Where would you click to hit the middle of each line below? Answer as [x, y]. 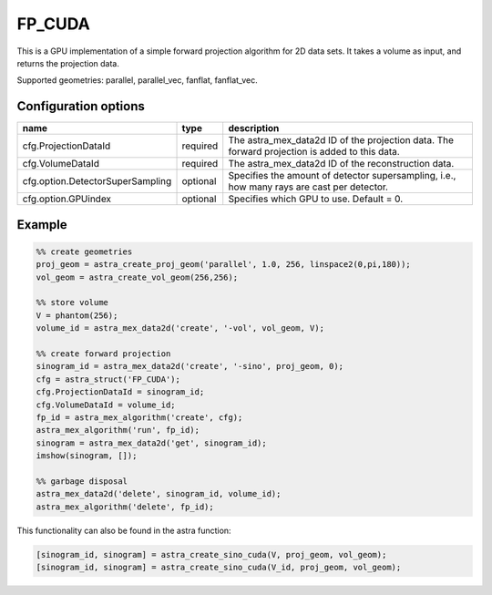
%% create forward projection [103, 354]
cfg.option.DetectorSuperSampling [97, 181]
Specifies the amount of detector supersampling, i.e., [342, 176]
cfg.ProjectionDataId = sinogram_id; [120, 392]
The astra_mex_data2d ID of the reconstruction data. [341, 164]
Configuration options [81, 106]
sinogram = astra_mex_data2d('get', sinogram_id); [152, 443]
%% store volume [72, 303]
